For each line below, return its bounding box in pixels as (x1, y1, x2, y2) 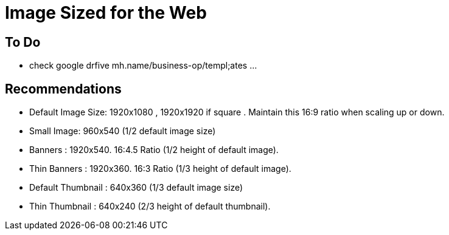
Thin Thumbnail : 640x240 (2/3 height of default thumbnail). (29, 201, 271, 212)
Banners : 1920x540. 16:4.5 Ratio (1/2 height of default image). (29, 145, 279, 155)
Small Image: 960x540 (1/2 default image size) (29, 126, 216, 137)
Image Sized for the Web (5, 2, 207, 23)
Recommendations (5, 81, 122, 97)
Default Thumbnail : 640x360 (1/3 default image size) (29, 182, 243, 193)
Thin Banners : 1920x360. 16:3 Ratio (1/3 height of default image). (29, 163, 291, 174)
